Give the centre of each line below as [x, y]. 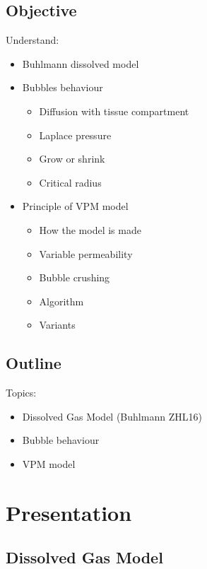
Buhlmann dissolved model [81, 63]
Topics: [21, 393]
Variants [57, 325]
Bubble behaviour [61, 440]
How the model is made [90, 229]
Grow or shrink [72, 159]
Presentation [69, 512]
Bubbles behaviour [63, 87]
